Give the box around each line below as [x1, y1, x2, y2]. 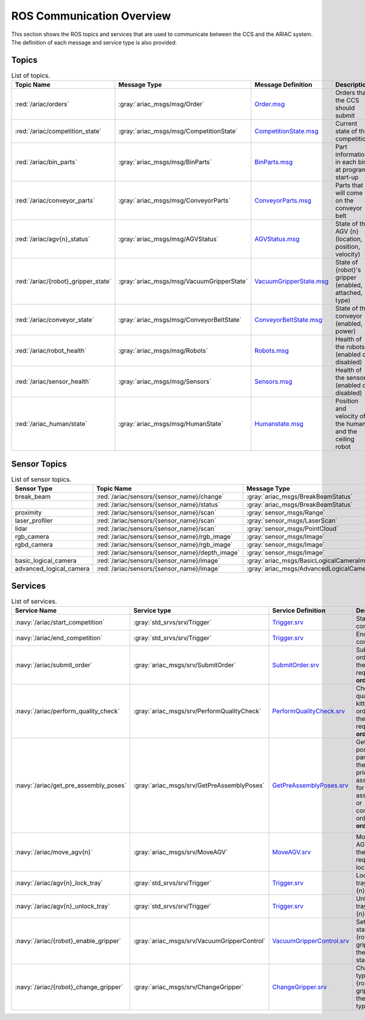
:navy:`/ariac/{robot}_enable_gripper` [15, 936, 121, 945]
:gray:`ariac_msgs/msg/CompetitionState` [118, 127, 238, 135]
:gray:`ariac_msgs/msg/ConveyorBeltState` [118, 316, 242, 324]
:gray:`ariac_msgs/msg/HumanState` [118, 419, 223, 428]
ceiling [335, 435, 355, 443]
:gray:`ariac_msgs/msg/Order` [118, 100, 205, 109]
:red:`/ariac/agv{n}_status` [15, 235, 91, 243]
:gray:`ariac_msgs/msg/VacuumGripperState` [118, 277, 248, 286]
